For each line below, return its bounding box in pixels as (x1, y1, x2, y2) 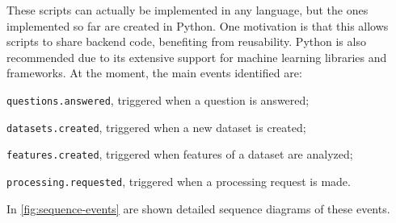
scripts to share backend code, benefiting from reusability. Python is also (6, 33, 366, 50)
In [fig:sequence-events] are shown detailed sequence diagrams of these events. (6, 200, 390, 217)
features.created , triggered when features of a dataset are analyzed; (6, 146, 353, 163)
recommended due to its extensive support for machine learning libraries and (6, 48, 387, 65)
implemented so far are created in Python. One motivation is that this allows (6, 17, 389, 34)
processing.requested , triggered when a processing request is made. (6, 172, 351, 189)
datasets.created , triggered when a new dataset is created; (6, 118, 306, 135)
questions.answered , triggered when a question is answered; (6, 91, 310, 108)
